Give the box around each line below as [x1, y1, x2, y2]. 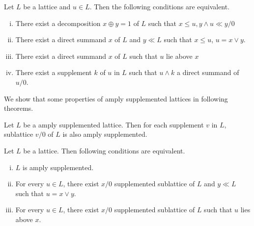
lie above [166, 50, 193, 61]
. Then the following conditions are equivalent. [89, 1, 230, 11]
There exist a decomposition [15, 18, 101, 28]
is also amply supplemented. [62, 129, 147, 139]
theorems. [4, 103, 33, 113]
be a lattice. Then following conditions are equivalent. [23, 145, 185, 155]
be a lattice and [23, 1, 71, 11]
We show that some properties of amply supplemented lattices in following [4, 93, 228, 103]
